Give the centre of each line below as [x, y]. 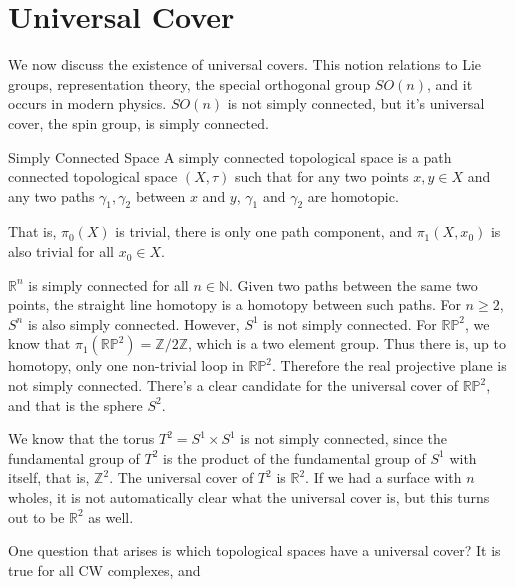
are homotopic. [353, 195]
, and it [450, 83]
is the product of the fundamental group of [294, 457]
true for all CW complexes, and [104, 569]
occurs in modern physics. [87, 103]
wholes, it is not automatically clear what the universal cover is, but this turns [249, 497]
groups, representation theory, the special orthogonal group [189, 83]
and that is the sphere [75, 404]
